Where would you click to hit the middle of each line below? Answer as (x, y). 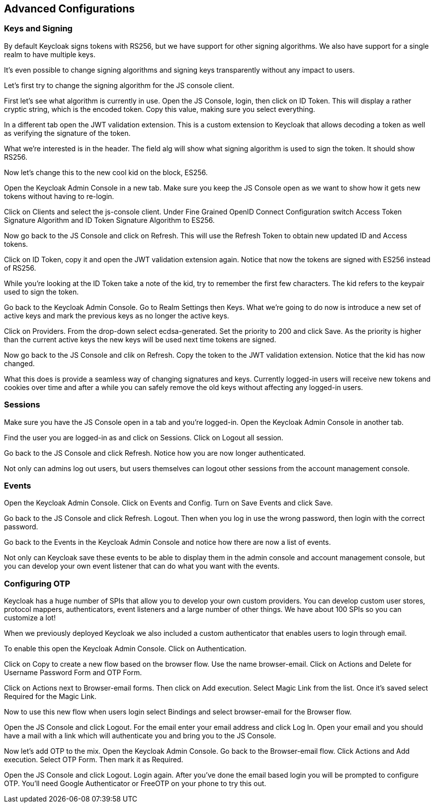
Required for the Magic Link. (50, 697)
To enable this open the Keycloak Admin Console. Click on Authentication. (125, 649)
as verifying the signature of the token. (67, 133)
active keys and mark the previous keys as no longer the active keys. (117, 315)
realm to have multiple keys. (50, 54)
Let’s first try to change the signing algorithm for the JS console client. (119, 85)
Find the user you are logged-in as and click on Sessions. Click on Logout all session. (144, 437)
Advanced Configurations (69, 9)
